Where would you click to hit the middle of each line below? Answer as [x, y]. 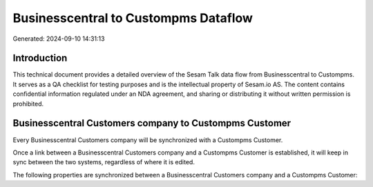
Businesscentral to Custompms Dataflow [133, 18]
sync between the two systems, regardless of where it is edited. [104, 162]
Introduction [40, 58]
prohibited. [28, 104]
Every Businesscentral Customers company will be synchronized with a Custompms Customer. [148, 140]
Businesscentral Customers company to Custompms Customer [152, 123]
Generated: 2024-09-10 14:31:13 [59, 39]
